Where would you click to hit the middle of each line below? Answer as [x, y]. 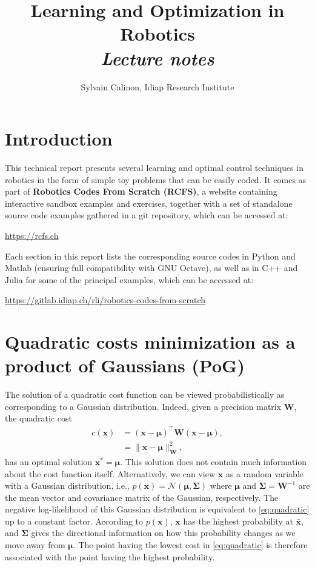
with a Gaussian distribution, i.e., [67, 485]
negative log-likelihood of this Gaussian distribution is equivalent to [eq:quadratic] [157, 509]
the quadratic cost [38, 418]
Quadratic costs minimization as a [150, 342]
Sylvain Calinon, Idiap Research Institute [157, 86]
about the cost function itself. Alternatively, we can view [110, 473]
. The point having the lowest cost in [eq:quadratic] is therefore [190, 545]
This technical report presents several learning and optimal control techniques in [154, 168]
